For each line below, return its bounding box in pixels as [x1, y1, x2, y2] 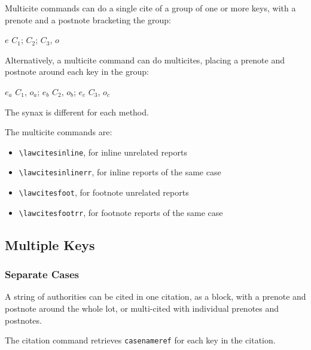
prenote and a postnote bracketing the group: [5, 13, 171, 26]
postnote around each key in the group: [5, 65, 149, 78]
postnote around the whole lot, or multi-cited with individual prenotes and [5, 302, 279, 314]
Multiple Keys [5, 235, 95, 254]
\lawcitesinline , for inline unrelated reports [19, 145, 187, 158]
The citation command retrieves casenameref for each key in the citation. [5, 334, 276, 346]
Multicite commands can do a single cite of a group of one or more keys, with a [5, 2, 296, 14]
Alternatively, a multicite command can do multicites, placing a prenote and [5, 53, 285, 66]
